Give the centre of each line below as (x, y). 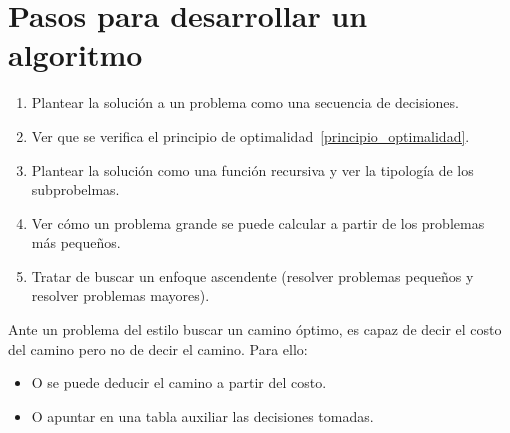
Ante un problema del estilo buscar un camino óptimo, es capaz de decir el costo (255, 329)
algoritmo (75, 54)
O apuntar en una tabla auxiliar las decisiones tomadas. (202, 415)
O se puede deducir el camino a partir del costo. (179, 382)
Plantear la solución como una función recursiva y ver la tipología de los (252, 169)
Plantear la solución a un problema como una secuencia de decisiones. (245, 102)
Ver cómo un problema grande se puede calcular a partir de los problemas (258, 222)
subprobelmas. (75, 189)
